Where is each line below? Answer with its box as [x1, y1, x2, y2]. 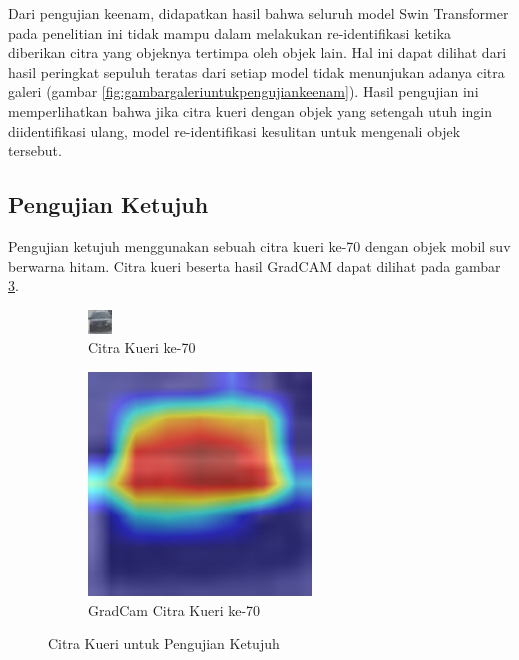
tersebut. [8, 140, 62, 161]
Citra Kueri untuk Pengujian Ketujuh [48, 633, 280, 654]
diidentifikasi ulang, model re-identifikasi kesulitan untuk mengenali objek [8, 120, 461, 141]
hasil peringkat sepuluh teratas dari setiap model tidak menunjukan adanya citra [8, 61, 505, 82]
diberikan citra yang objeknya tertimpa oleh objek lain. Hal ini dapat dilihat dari [8, 42, 507, 63]
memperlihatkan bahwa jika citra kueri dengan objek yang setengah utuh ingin [8, 100, 493, 121]
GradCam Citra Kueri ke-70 [88, 599, 261, 620]
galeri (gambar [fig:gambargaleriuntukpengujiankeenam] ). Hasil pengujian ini [8, 81, 479, 102]
